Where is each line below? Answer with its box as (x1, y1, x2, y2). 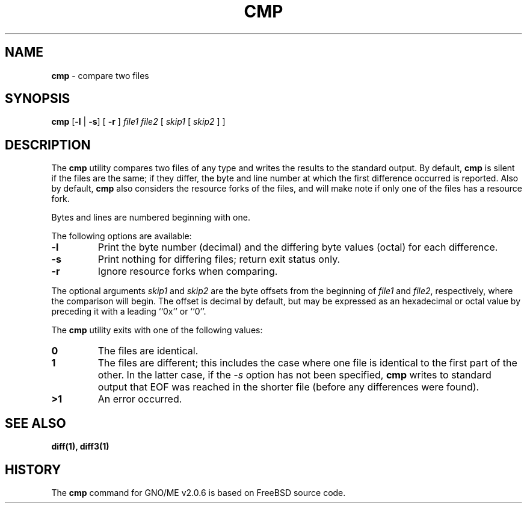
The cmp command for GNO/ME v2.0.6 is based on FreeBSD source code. (51, 487, 346, 498)
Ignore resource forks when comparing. (97, 265, 278, 278)
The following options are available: (51, 231, 192, 242)
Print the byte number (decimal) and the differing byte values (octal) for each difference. (97, 241, 498, 254)
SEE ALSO (5, 415, 66, 431)
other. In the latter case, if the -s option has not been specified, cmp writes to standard (97, 369, 492, 381)
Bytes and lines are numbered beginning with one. (51, 212, 250, 223)
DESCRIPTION (5, 137, 91, 152)
